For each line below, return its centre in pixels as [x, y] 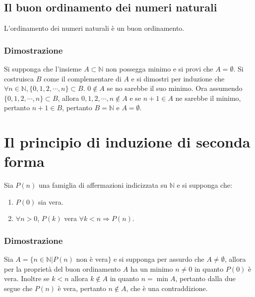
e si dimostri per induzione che [178, 78]
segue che [18, 288]
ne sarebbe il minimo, [208, 98]
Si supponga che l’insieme [43, 69]
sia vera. [51, 201]
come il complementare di [83, 78]
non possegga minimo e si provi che [159, 69]
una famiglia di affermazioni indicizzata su [103, 185]
